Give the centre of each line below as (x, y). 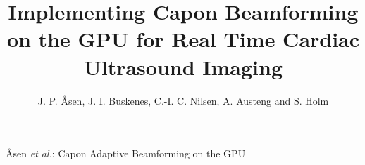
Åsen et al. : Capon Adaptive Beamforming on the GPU (126, 153)
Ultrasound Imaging (183, 66)
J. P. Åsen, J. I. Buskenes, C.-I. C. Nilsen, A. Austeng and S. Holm (183, 100)
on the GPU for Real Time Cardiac (183, 39)
